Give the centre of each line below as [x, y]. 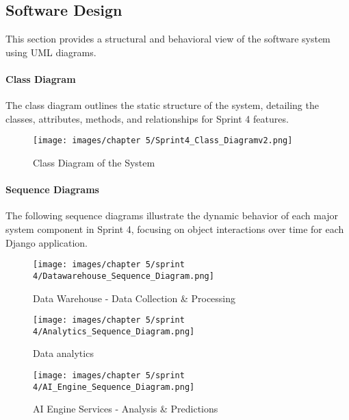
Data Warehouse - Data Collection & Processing [134, 298]
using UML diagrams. [51, 52]
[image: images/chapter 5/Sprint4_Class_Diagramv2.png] [163, 141]
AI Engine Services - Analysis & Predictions [126, 409]
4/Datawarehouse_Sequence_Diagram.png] [124, 276]
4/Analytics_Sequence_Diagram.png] [114, 331]
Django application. [47, 242]
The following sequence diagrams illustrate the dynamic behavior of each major [172, 215]
